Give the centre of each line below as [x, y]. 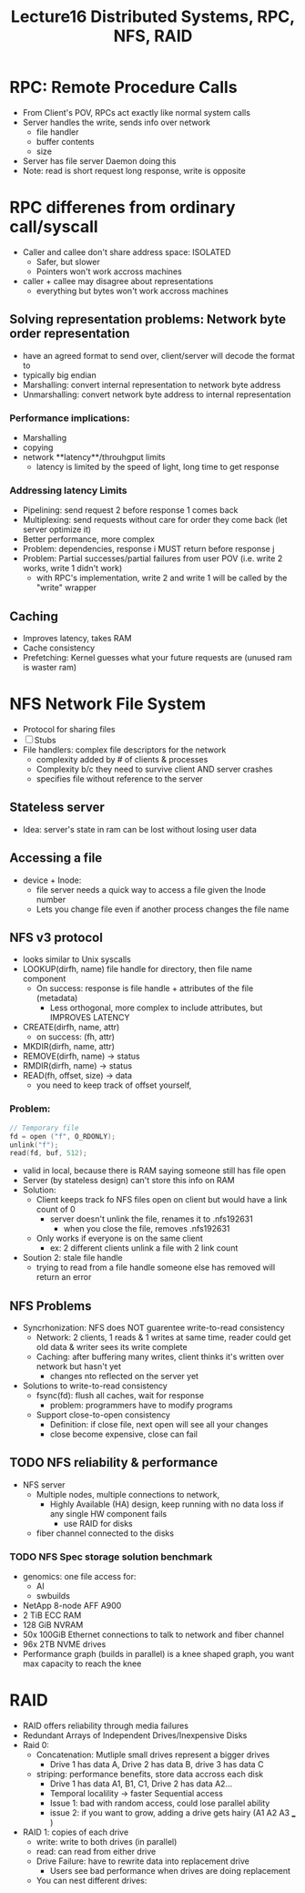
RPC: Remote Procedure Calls [124, 87]
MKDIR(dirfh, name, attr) [69, 1047]
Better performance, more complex [88, 539]
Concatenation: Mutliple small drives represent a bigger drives [153, 1755]
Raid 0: [36, 1745]
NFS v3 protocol [56, 938]
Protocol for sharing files [69, 730]
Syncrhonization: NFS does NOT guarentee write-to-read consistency [153, 1328]
